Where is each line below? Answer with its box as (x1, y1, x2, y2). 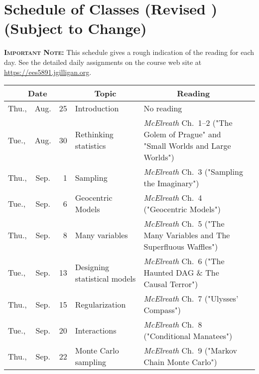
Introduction (75, 102, 119, 114)
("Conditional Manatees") (143, 330, 233, 342)
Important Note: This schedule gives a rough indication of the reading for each (4, 47, 255, 57)
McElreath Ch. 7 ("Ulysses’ (143, 293, 239, 305)
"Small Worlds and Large (143, 140, 231, 152)
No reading (143, 102, 182, 114)
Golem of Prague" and (143, 128, 221, 140)
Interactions (75, 324, 117, 336)
